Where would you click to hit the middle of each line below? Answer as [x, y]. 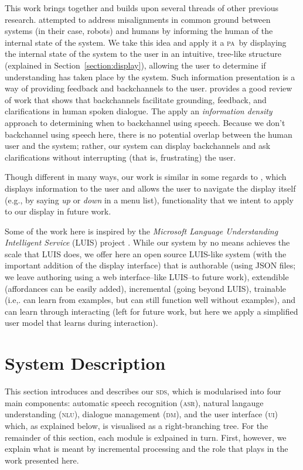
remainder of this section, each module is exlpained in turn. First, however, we [146, 437]
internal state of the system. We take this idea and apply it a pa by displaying [146, 42]
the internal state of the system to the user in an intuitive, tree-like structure [143, 54]
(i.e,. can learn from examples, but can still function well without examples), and [150, 300]
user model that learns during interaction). [81, 323]
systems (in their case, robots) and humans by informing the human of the [139, 31]
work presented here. [42, 460]
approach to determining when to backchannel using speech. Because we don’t [145, 122]
